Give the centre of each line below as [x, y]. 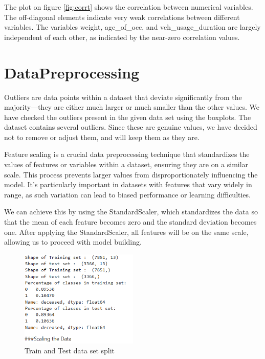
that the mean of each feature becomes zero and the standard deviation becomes [130, 222]
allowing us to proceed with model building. [73, 242]
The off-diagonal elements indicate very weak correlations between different [122, 17]
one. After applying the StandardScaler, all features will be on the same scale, [126, 232]
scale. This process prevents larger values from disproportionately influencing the [131, 174]
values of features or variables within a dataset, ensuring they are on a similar [126, 164]
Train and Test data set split [70, 351]
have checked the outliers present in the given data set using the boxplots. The [128, 117]
